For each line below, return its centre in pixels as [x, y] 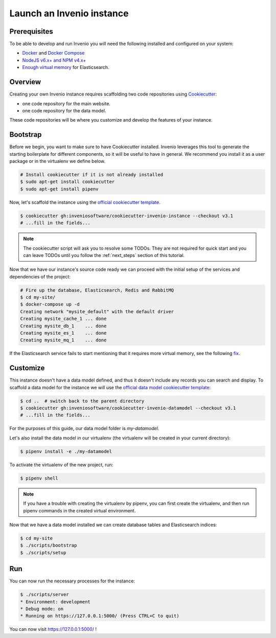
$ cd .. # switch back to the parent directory [82, 401]
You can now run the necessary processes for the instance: [72, 581]
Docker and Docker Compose [53, 53]
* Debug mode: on [42, 609]
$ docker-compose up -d [50, 304]
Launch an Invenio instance [69, 13]
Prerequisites [31, 31]
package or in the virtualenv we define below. [57, 161]
